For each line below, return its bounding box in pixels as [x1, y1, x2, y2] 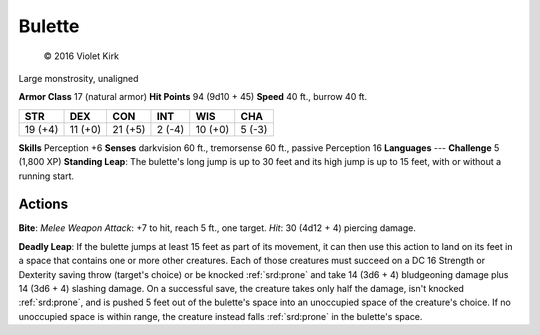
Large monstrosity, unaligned [18, 72, 139, 84]
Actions [18, 196, 69, 213]
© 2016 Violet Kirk [43, 50, 120, 62]
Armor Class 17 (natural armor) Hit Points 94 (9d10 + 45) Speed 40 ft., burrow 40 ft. [18, 91, 368, 103]
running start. [18, 170, 75, 182]
